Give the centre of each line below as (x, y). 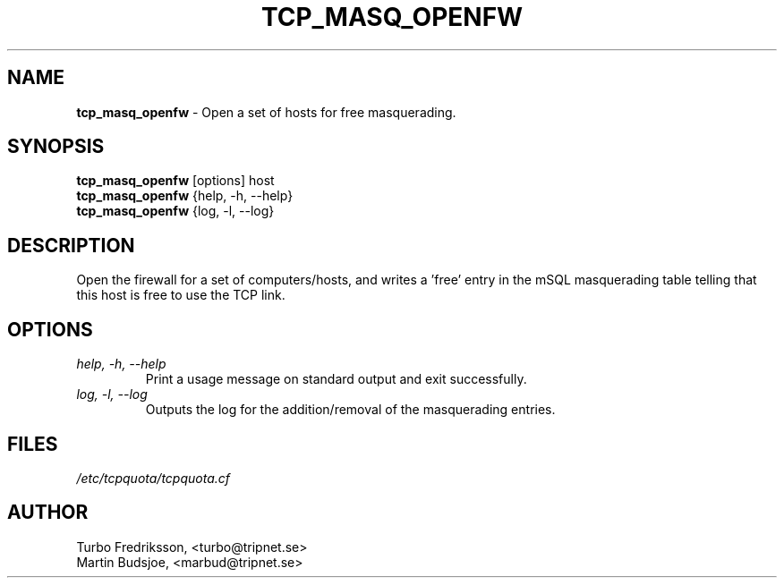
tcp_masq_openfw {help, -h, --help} (185, 196)
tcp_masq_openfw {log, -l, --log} (175, 211)
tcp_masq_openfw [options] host (175, 181)
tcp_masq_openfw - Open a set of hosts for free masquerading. (266, 112)
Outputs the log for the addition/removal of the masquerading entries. (350, 410)
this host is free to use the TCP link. (181, 295)
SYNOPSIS (56, 147)
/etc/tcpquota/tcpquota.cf (153, 478)
